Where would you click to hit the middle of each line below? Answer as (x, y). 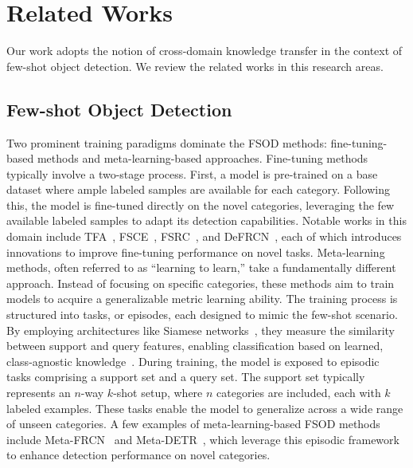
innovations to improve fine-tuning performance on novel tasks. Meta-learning (196, 252)
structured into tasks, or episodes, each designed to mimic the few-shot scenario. (202, 315)
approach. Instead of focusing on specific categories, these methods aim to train (201, 283)
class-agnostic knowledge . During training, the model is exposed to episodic (193, 361)
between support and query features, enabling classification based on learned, (195, 346)
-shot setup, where (158, 393)
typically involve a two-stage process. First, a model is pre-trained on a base (192, 173)
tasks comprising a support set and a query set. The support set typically (186, 377)
